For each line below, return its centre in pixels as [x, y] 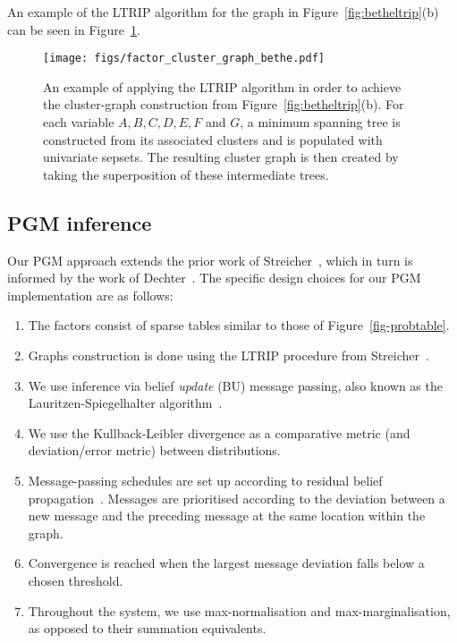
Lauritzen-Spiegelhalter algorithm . [125, 403]
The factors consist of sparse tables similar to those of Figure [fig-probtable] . [239, 325]
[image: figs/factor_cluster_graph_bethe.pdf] [184, 59]
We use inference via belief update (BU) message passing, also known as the [235, 385]
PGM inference [80, 222]
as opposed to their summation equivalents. [147, 628]
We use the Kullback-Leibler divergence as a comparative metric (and [219, 432]
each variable [79, 122]
